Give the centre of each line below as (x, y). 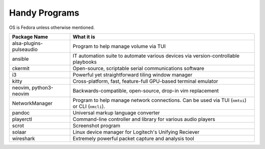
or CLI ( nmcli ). (89, 106)
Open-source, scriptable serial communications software (139, 68)
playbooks (85, 62)
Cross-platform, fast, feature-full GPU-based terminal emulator (146, 81)
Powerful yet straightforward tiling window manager (132, 74)
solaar (19, 132)
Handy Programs (44, 13)
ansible (20, 59)
